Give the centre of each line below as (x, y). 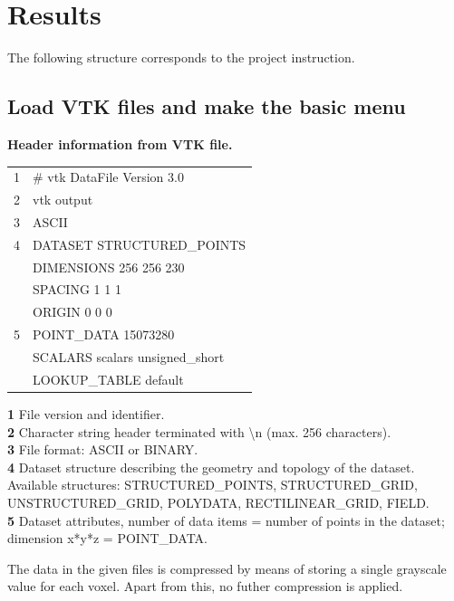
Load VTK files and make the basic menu (207, 106)
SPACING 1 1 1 (77, 289)
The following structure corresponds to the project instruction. (181, 57)
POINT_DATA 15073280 (104, 334)
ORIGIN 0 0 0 (72, 312)
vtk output (63, 200)
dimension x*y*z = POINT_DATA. (107, 538)
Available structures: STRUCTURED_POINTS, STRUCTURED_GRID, (213, 485)
